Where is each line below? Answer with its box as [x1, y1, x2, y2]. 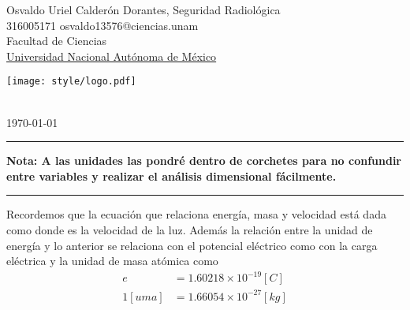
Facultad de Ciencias [6, 32, 107, 49]
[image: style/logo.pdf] [6, 76, 136, 88]
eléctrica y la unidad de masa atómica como [6, 252, 218, 269]
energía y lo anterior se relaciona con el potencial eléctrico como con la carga [6, 237, 378, 253]
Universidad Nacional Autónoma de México [6, 47, 217, 64]
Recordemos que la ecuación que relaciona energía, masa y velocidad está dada [6, 206, 386, 222]
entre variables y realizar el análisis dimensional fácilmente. [6, 167, 337, 184]
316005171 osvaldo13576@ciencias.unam [6, 17, 199, 33]
